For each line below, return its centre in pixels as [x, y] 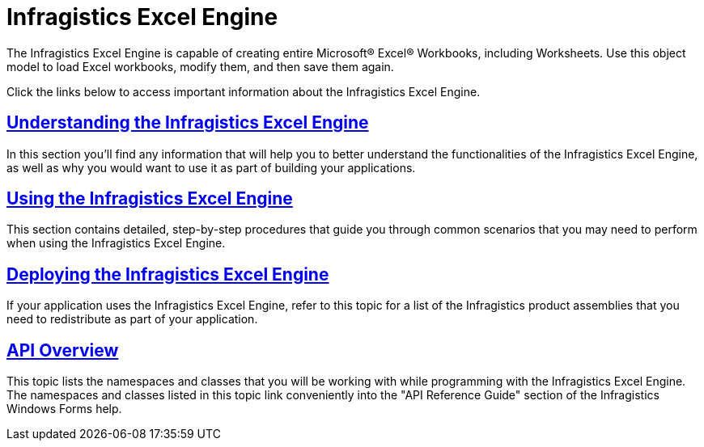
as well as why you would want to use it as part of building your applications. [211, 167]
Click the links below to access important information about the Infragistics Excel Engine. [244, 91]
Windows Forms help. [64, 409]
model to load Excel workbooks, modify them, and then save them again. [200, 66]
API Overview [63, 350]
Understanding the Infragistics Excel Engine [188, 123]
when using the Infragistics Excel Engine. [116, 243]
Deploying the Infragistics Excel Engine [168, 274]
